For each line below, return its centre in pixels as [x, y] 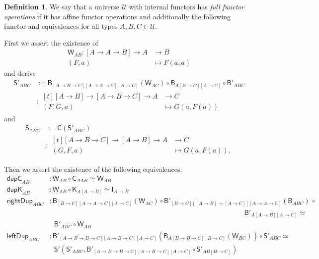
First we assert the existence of [51, 42]
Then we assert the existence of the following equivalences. [93, 169]
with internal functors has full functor [187, 6]
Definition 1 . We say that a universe [62, 6]
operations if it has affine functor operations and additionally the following [117, 16]
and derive [20, 73]
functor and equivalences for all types [61, 26]
